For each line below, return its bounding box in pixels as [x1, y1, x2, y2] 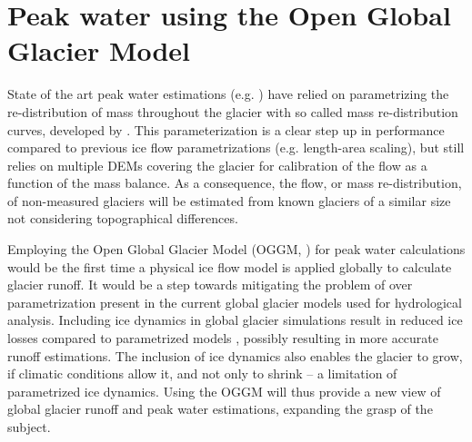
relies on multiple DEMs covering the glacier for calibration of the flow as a [7, 155, 427, 174]
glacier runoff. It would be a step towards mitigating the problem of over [7, 275, 413, 294]
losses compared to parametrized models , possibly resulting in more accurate [7, 329, 439, 348]
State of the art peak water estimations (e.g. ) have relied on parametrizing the [7, 84, 449, 103]
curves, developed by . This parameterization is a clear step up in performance [7, 120, 445, 139]
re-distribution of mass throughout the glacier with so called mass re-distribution [7, 102, 458, 121]
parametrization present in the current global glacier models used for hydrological [7, 292, 462, 311]
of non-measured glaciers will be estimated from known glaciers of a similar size [7, 191, 451, 210]
